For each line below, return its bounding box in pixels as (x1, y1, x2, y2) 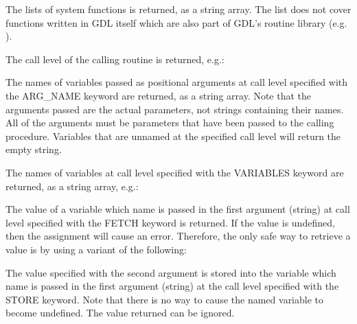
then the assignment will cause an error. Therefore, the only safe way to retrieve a (5, 229, 351, 243)
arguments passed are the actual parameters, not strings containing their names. (5, 102, 344, 116)
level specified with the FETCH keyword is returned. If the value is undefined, (5, 215, 335, 229)
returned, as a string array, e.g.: (5, 178, 139, 193)
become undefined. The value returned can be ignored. (5, 305, 235, 320)
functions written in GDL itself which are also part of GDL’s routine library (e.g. (5, 15, 347, 30)
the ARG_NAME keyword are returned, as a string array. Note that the (5, 88, 312, 102)
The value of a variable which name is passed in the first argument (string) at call (5, 202, 350, 216)
